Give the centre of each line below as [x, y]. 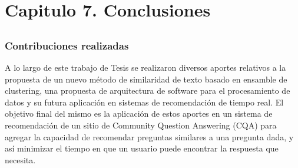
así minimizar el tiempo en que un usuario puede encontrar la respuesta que [142, 148]
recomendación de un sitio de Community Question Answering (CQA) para [141, 125]
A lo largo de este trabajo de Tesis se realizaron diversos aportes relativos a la [145, 67]
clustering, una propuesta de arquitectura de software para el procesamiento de [148, 90]
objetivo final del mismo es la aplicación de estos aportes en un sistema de [139, 113]
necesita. [20, 159]
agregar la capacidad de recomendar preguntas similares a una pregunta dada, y [149, 136]
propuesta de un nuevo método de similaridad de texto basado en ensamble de [146, 79]
